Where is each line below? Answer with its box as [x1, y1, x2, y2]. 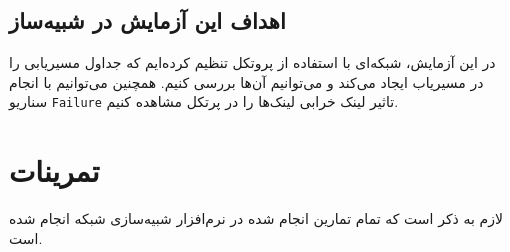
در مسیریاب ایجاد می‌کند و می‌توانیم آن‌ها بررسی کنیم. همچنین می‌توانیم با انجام [9, 71, 484, 92]
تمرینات [9, 150, 100, 191]
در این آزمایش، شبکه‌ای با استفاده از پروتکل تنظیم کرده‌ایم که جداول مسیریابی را [9, 52, 496, 73]
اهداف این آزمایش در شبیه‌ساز [9, 5, 286, 36]
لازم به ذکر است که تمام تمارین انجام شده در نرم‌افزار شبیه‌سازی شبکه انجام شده [9, 208, 503, 229]
